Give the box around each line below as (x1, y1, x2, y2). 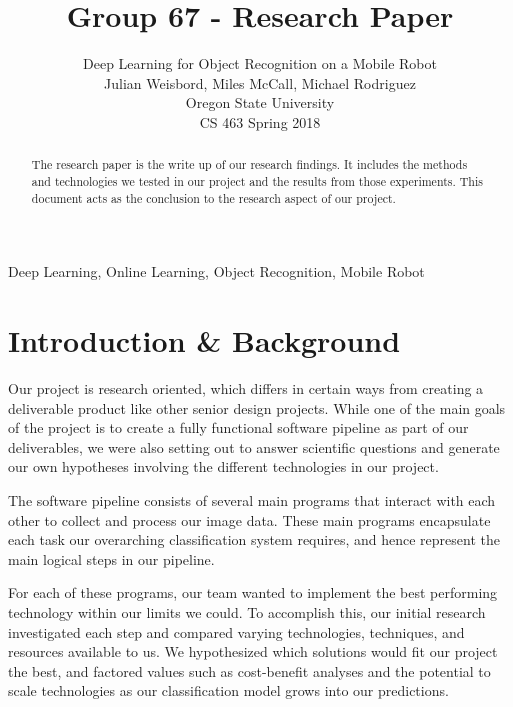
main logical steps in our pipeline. (8, 548, 215, 569)
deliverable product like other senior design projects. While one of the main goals (8, 397, 506, 418)
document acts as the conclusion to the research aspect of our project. (31, 189, 396, 206)
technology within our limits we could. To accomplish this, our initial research (8, 601, 486, 622)
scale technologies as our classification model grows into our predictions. (8, 680, 449, 701)
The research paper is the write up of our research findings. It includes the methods (31, 156, 468, 173)
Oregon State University (185, 92, 335, 113)
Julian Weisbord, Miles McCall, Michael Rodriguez (104, 72, 416, 93)
